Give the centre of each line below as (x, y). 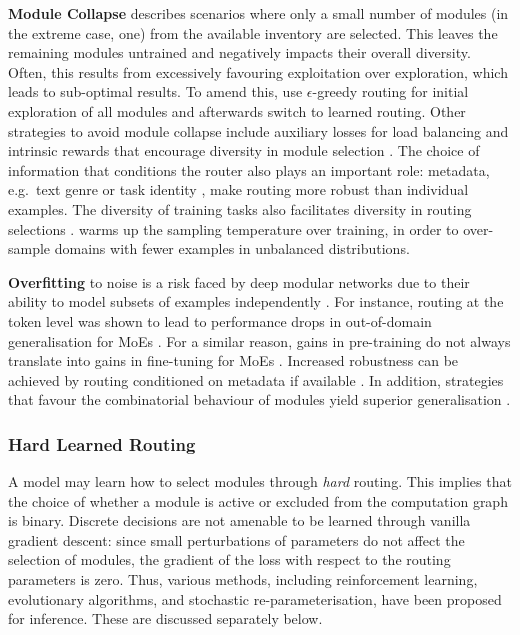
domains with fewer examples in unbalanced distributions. (232, 248)
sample (29, 248)
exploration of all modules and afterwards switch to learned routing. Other (237, 110)
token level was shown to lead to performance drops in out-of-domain (220, 320)
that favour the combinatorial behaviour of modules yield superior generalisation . (259, 399)
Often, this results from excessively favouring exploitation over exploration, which (258, 71)
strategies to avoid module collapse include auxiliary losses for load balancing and (258, 130)
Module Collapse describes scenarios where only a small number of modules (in (258, 13)
